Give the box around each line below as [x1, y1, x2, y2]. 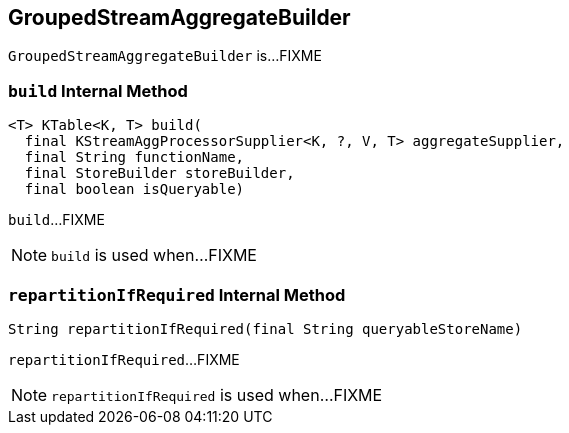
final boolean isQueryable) [24, 181, 245, 198]
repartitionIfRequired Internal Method [8, 284, 346, 305]
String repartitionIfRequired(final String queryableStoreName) [8, 320, 523, 337]
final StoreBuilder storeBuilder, [24, 165, 295, 182]
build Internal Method [8, 80, 188, 101]
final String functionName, [24, 149, 245, 166]
